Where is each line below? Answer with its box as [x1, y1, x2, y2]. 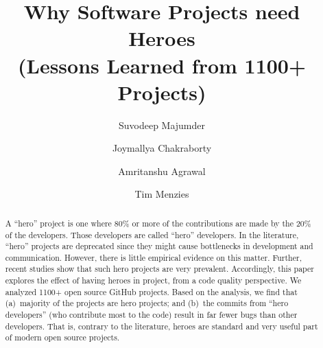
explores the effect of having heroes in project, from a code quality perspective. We [5, 275, 302, 286]
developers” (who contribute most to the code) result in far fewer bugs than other [5, 309, 298, 321]
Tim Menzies [134, 187, 189, 201]
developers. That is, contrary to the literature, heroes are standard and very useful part [5, 320, 318, 332]
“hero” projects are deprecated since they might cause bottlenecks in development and [5, 240, 313, 252]
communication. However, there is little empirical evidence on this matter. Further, [5, 251, 302, 263]
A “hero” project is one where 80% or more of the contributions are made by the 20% [5, 217, 311, 229]
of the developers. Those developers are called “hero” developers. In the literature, [5, 229, 299, 240]
